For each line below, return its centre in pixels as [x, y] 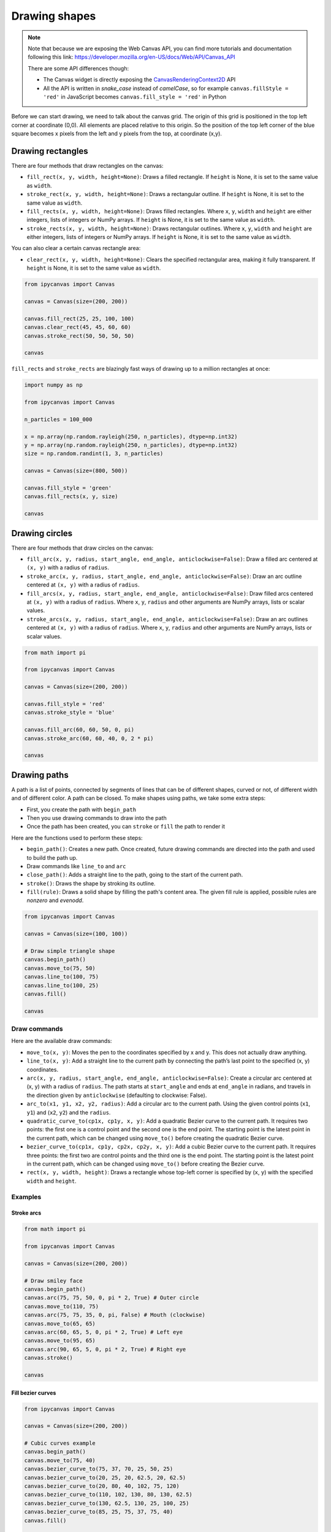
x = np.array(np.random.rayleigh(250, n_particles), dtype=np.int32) [131, 436]
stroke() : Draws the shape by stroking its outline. [91, 883]
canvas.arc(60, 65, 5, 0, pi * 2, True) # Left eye [104, 1332]
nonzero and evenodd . [55, 900]
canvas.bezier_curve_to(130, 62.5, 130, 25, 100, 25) [107, 1503]
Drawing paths [40, 775]
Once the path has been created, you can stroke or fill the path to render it [126, 827]
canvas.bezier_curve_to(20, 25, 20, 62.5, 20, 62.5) [105, 1477]
